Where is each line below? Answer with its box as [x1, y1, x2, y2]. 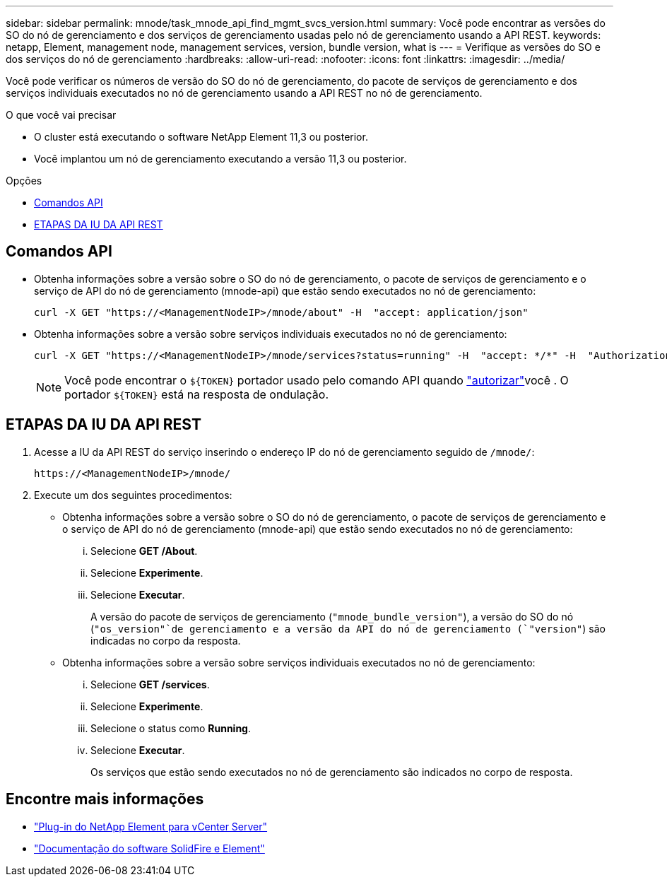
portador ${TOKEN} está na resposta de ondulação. [64, 387, 329, 401]
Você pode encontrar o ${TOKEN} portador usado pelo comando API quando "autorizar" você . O [64, 372, 569, 387]
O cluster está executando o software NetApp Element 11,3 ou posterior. [34, 131, 368, 143]
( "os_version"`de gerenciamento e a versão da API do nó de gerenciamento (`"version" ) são [90, 622, 606, 635]
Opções [6, 175, 42, 187]
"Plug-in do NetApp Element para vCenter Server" [34, 820, 268, 833]
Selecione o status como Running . [90, 722, 252, 734]
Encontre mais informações [6, 790, 204, 808]
